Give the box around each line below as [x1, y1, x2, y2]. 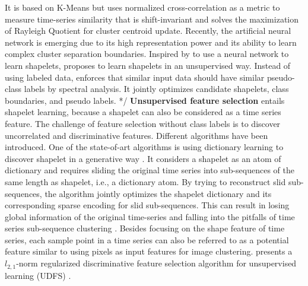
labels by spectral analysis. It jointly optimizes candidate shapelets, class [24, 82, 289, 95]
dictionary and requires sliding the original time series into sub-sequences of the [5, 164, 295, 176]
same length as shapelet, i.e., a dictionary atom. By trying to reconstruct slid [5, 175, 286, 188]
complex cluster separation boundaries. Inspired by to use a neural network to [5, 47, 289, 60]
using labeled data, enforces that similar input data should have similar [5, 71, 265, 83]
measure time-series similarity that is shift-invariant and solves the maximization [5, 12, 299, 25]
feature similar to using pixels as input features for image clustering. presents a [5, 245, 293, 258]
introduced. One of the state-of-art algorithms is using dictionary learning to [5, 141, 284, 153]
